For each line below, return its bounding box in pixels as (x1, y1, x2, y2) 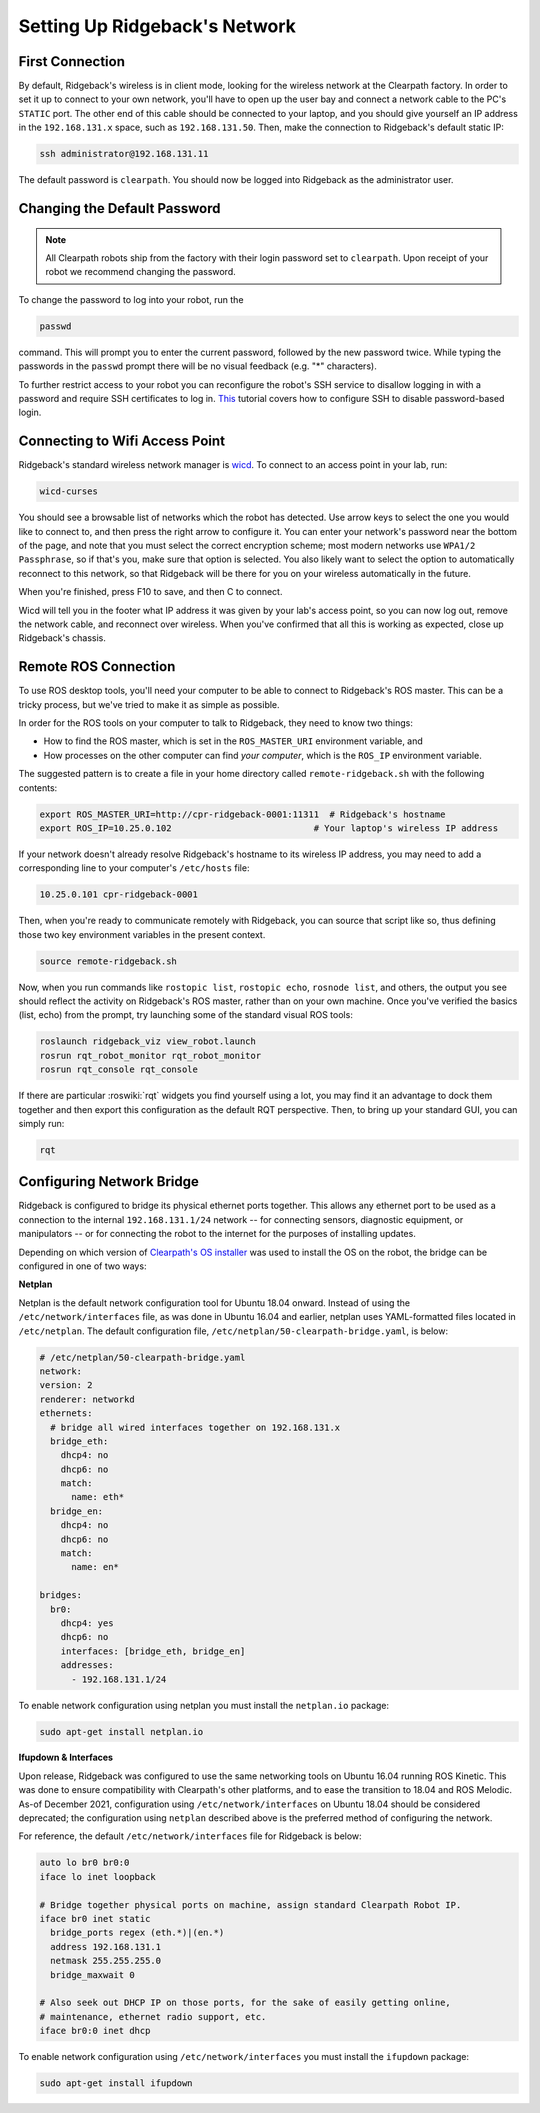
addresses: (60, 1660, 114, 1671)
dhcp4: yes (60, 1617, 114, 1629)
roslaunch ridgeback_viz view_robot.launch (39, 1036, 257, 1047)
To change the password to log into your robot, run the (18, 293, 244, 305)
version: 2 (39, 1380, 93, 1391)
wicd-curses (39, 486, 99, 497)
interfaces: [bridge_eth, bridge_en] (60, 1645, 246, 1657)
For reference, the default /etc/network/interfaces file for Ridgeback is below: (18, 1830, 362, 1842)
